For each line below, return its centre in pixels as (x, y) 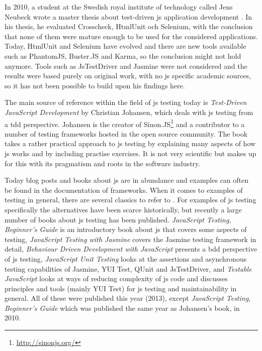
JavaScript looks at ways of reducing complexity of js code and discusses (116, 278)
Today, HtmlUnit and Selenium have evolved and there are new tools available (125, 46)
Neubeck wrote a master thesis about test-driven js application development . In (128, 16)
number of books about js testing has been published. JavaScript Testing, (118, 219)
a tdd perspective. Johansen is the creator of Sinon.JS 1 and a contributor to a (125, 123)
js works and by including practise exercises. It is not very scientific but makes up (130, 153)
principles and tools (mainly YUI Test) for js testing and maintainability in (121, 288)
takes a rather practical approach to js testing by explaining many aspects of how (130, 143)
